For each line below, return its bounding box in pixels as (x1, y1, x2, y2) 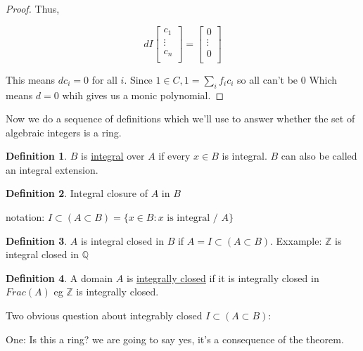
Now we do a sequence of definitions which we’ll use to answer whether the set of (6, 111, 355, 126)
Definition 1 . (6, 148, 68, 163)
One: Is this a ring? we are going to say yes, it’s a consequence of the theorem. (6, 331, 344, 346)
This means (6, 72, 56, 87)
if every (158, 148, 191, 163)
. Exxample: (270, 233, 322, 248)
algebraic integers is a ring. (6, 125, 122, 139)
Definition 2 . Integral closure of (6, 186, 148, 200)
